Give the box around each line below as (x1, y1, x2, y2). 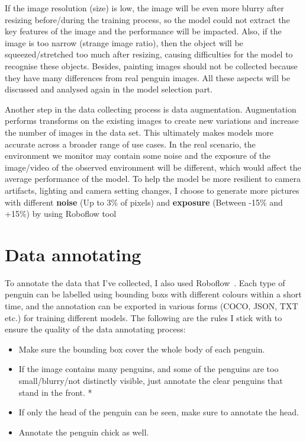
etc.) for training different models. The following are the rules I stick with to (5, 311, 282, 324)
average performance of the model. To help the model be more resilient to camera (5, 172, 301, 185)
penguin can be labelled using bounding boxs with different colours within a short (5, 288, 302, 300)
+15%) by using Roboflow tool (5, 207, 117, 220)
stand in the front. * (18, 386, 92, 398)
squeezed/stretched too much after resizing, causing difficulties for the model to (5, 48, 293, 60)
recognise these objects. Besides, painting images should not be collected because (5, 59, 298, 72)
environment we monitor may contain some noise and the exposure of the (5, 149, 271, 162)
